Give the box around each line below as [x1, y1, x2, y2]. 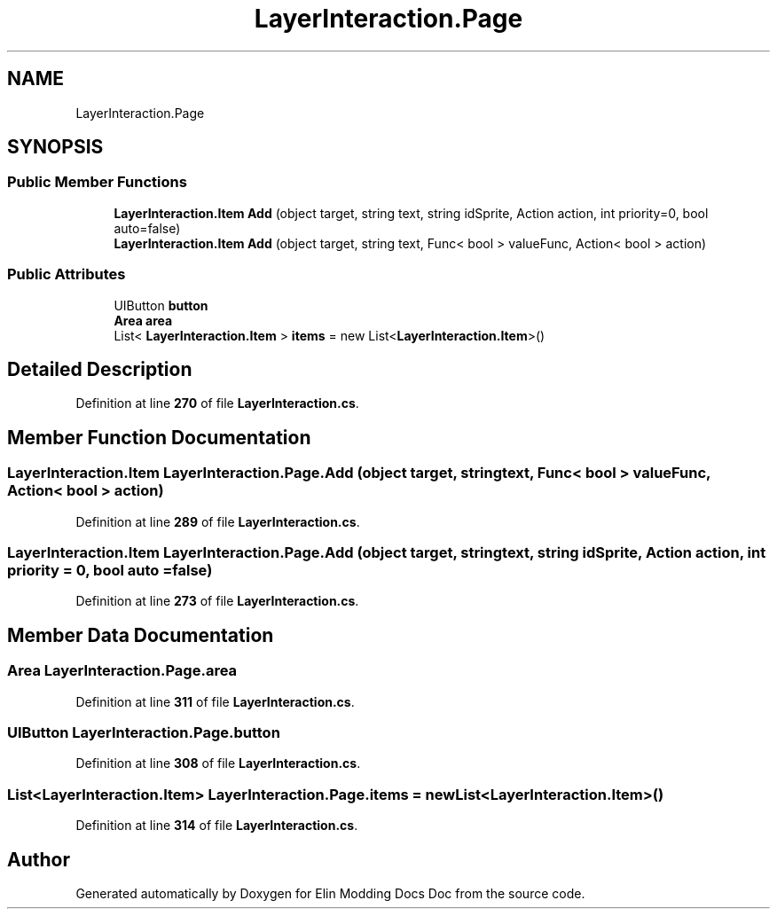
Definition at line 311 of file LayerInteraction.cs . [75, 693, 355, 709]
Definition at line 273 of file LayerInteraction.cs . [75, 593, 359, 609]
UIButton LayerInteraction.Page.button [7, 723, 280, 741]
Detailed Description [7, 357, 192, 380]
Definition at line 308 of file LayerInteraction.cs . [75, 756, 361, 771]
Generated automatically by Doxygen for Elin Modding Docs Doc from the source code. [75, 885, 585, 901]
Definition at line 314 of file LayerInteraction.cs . [75, 818, 358, 834]
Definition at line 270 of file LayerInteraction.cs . [75, 395, 359, 411]
